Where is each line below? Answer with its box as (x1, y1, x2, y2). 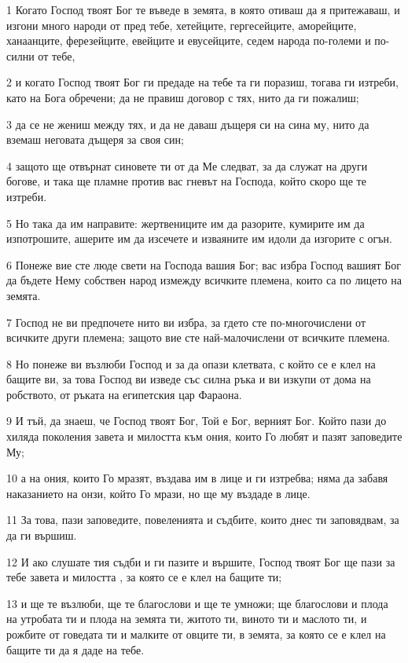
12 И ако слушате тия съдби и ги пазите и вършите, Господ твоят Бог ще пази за (6, 553, 395, 570)
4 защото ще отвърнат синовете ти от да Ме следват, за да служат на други (6, 157, 368, 174)
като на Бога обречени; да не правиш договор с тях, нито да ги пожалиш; (6, 89, 359, 105)
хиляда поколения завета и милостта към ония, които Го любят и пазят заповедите (6, 428, 402, 445)
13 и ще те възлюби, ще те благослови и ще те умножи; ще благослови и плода (6, 595, 388, 611)
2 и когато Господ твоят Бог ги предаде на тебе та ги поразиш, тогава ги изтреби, (6, 74, 399, 90)
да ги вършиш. (6, 527, 77, 544)
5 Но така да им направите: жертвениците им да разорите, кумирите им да (6, 214, 365, 231)
